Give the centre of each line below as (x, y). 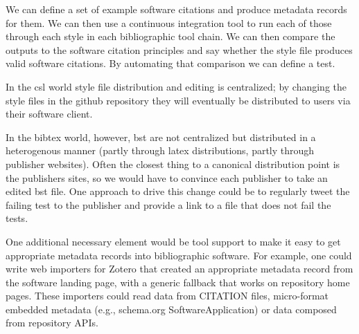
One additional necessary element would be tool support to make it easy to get (173, 241)
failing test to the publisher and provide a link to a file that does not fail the (168, 204)
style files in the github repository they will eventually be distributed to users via (178, 100)
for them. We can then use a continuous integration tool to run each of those (169, 22)
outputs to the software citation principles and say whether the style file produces (179, 49)
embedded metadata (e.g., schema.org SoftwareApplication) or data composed (171, 309)
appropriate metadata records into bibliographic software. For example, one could (179, 255)
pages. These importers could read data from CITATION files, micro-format (167, 296)
